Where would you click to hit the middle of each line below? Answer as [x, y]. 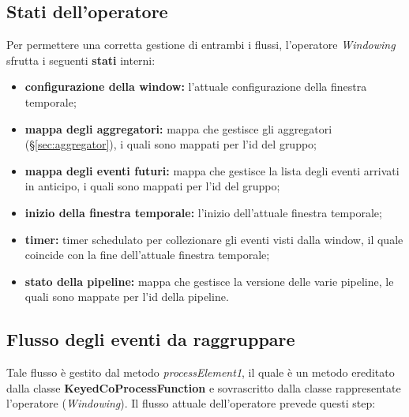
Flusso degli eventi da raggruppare [151, 339]
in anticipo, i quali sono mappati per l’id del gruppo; [152, 186]
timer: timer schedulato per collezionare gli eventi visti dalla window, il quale [214, 239]
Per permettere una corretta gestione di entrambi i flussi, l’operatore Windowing [201, 45]
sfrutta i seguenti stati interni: [81, 60]
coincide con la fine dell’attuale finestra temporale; [147, 255]
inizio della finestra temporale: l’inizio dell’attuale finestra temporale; [203, 212]
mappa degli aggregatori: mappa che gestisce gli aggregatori [178, 128]
